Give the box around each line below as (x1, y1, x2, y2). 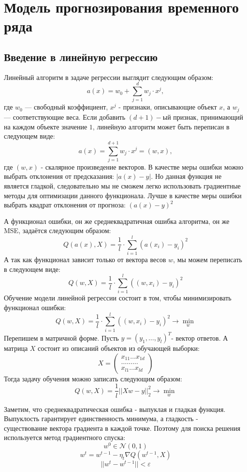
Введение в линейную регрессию (4, 49, 158, 64)
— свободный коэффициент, (25, 102, 108, 112)
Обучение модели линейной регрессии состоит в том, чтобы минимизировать (4, 293, 232, 303)
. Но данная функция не (151, 171, 222, 181)
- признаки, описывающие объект (118, 102, 217, 112)
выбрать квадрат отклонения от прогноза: (4, 200, 126, 210)
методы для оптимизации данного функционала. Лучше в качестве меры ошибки (4, 190, 242, 200)
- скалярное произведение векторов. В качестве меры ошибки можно (41, 161, 244, 172)
